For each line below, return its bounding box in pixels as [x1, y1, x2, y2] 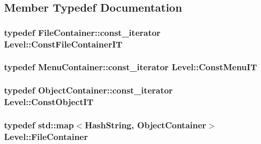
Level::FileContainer [4, 130, 88, 142]
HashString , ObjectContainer [84, 119, 206, 131]
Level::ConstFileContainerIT [4, 37, 123, 50]
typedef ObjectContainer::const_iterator [4, 84, 173, 97]
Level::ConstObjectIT [4, 95, 94, 108]
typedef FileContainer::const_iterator [4, 26, 161, 38]
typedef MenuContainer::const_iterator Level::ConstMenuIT [4, 61, 257, 73]
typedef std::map [4, 119, 74, 131]
